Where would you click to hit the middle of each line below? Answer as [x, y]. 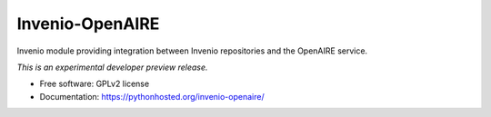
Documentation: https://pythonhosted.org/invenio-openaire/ [152, 96]
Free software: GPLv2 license [95, 84]
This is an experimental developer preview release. [112, 67]
